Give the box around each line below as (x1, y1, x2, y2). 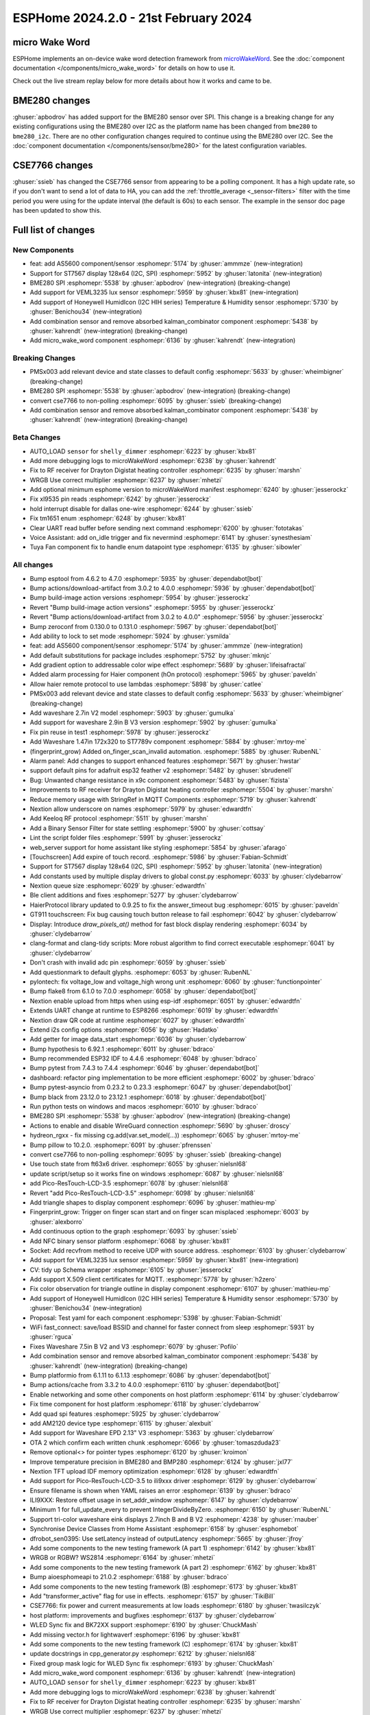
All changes (12, 560, 53, 569)
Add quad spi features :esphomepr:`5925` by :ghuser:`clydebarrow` (29, 1410, 221, 1418)
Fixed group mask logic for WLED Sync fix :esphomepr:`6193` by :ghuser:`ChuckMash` (29, 1659, 275, 1667)
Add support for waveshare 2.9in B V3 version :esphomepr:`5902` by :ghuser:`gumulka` (29, 718, 278, 726)
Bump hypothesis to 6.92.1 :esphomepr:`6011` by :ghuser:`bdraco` (29, 1045, 215, 1053)
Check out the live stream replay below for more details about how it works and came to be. (12, 76, 272, 85)
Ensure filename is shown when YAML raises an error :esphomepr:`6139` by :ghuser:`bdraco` (29, 1486, 293, 1495)
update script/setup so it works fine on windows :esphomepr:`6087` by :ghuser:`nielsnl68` (29, 1170, 285, 1178)
